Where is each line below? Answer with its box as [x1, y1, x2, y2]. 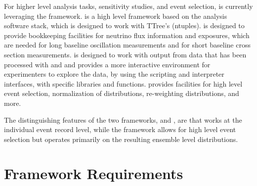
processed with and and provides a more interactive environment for [4, 59, 211, 69]
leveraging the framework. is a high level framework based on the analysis [4, 10, 227, 21]
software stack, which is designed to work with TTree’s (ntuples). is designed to [4, 20, 245, 31]
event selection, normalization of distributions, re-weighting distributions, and [4, 88, 239, 98]
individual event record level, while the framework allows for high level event [4, 124, 236, 135]
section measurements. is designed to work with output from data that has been [4, 49, 247, 59]
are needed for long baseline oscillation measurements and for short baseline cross [4, 40, 251, 50]
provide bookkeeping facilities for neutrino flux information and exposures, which [4, 30, 250, 40]
